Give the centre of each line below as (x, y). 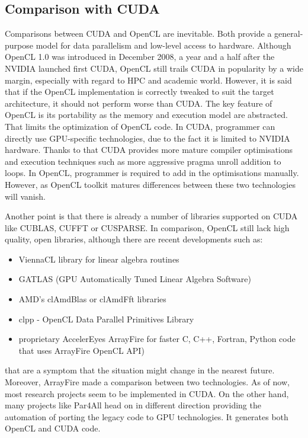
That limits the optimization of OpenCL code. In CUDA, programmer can (140, 126)
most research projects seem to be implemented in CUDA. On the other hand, (147, 393)
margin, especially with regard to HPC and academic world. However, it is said (148, 80)
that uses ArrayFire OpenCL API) (81, 350)
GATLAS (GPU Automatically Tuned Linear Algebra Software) (135, 279)
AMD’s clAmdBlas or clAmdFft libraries (92, 299)
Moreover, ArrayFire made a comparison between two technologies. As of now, (147, 382)
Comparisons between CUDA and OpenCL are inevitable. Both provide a (138, 33)
